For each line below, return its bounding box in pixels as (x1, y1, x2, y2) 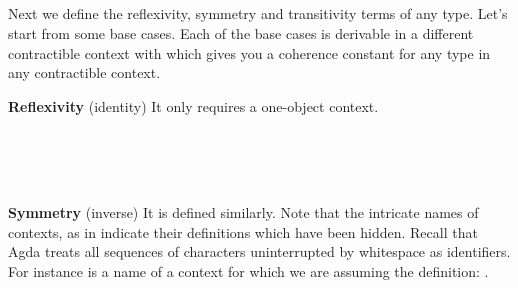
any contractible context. (8, 62, 161, 83)
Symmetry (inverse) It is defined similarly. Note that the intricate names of (8, 202, 479, 223)
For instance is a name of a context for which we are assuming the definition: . (8, 260, 489, 281)
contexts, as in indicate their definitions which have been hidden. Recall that (8, 221, 478, 242)
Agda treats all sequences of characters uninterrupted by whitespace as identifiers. (8, 241, 511, 262)
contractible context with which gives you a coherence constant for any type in (8, 42, 491, 63)
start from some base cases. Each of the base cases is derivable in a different (8, 22, 474, 43)
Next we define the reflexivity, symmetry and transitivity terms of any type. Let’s (8, 3, 508, 24)
